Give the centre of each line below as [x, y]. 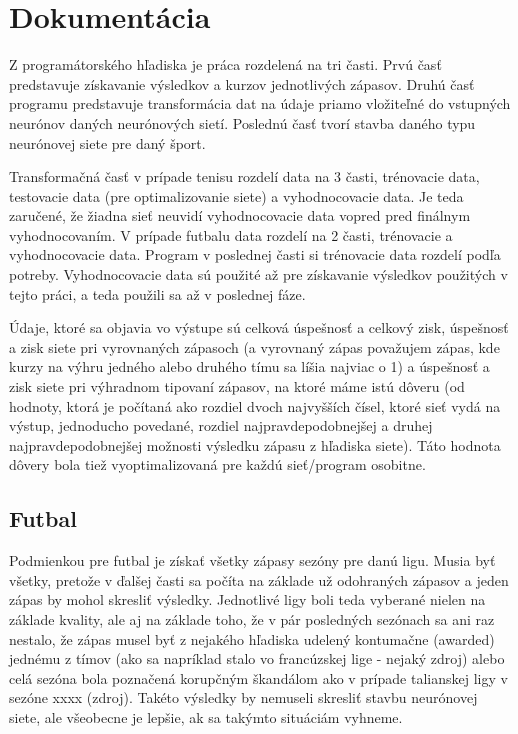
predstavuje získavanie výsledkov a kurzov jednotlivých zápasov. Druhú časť [242, 83]
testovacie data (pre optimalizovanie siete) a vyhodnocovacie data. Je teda [236, 195]
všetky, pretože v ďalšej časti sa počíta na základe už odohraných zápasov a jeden [259, 579]
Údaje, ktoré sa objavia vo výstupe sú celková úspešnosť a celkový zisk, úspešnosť [259, 327]
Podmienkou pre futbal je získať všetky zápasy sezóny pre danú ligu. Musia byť [252, 560]
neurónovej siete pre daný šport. [107, 142]
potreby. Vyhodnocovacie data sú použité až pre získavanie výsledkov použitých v [258, 274]
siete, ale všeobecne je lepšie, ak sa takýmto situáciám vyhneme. [206, 716]
